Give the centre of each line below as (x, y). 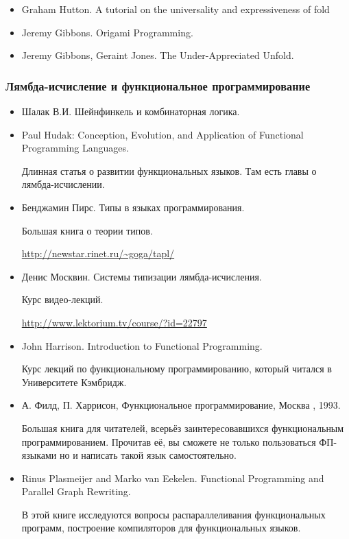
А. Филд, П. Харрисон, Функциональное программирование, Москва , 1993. (181, 405)
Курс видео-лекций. (62, 299)
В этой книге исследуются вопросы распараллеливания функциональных (173, 514)
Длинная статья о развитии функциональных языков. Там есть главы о (169, 170)
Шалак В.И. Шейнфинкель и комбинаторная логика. (131, 111)
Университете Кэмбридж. (74, 382)
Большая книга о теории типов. (87, 230)
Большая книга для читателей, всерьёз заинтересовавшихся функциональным (183, 428)
